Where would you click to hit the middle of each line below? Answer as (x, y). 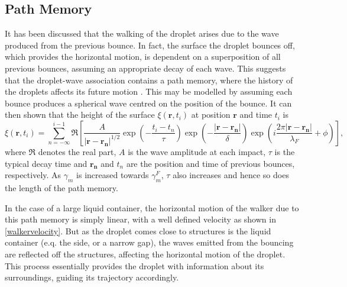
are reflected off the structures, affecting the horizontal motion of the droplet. (145, 254)
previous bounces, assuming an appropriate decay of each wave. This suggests (145, 68)
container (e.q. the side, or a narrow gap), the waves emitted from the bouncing (149, 242)
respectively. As (33, 175)
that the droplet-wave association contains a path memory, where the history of (149, 80)
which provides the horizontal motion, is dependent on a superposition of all (143, 57)
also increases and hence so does (231, 175)
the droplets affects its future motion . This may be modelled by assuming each (149, 91)
